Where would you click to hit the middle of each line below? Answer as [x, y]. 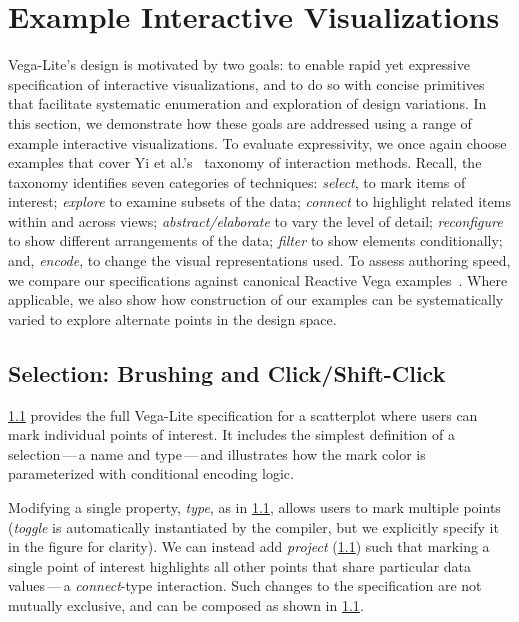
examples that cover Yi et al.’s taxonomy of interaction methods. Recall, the [245, 162]
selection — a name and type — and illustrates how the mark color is [217, 453]
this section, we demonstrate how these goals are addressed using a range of [240, 122]
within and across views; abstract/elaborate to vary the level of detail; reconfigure [255, 220]
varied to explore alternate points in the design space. [172, 318]
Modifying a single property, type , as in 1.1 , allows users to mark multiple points [254, 507]
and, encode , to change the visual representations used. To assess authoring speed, [259, 260]
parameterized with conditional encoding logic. [151, 473]
